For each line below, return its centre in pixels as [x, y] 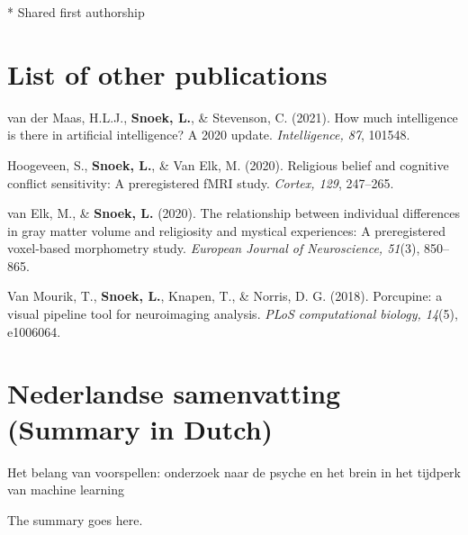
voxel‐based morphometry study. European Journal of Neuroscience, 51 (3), [214, 248]
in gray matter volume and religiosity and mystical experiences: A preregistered [227, 230]
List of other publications [167, 73]
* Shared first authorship [76, 12]
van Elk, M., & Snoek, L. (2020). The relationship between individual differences [234, 213]
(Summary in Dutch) [140, 428]
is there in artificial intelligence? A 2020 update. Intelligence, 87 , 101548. [209, 135]
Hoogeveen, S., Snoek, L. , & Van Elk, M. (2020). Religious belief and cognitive [228, 164]
